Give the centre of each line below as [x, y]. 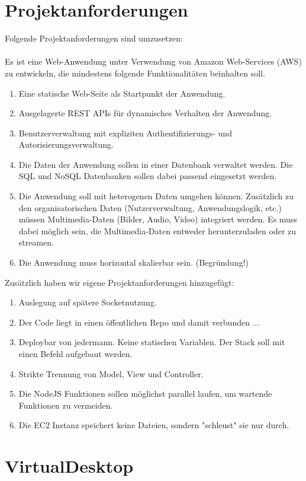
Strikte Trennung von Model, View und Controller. [111, 373]
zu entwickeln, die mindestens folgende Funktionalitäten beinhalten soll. [135, 73]
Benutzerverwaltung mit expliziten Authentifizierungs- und [125, 133]
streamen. [36, 242]
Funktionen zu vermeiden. [66, 405]
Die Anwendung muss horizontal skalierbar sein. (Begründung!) [134, 262]
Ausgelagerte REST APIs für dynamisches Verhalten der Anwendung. [145, 113]
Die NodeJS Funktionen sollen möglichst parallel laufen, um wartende [145, 394]
